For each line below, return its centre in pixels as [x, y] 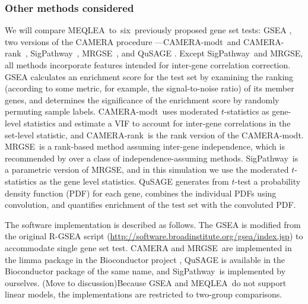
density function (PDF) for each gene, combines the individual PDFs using [141, 193]
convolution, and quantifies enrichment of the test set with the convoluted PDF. [150, 205]
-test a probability [268, 181]
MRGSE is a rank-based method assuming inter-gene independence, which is [145, 146]
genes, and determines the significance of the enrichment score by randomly [142, 99]
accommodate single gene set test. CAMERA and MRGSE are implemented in [148, 247]
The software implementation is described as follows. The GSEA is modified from [153, 224]
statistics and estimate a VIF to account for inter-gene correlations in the [157, 123]
